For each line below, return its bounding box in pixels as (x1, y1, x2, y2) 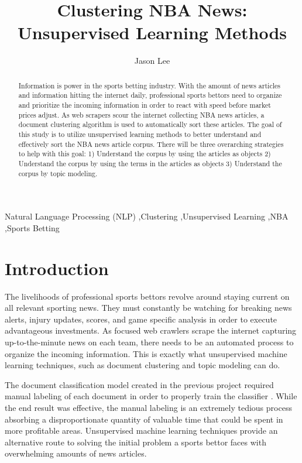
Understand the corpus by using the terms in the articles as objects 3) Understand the (18, 158, 282, 168)
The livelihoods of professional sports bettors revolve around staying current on (5, 290, 290, 302)
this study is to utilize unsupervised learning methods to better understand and (18, 129, 262, 139)
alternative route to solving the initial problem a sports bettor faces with (5, 435, 266, 448)
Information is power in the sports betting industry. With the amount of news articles (18, 80, 280, 90)
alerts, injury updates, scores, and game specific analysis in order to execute (5, 313, 277, 325)
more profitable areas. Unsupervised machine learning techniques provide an (5, 424, 278, 437)
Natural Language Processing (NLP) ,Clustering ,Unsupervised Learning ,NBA (5, 210, 289, 222)
